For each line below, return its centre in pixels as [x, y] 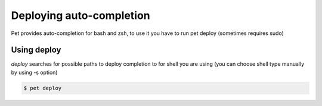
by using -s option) [34, 72]
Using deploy [36, 50]
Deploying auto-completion [80, 15]
